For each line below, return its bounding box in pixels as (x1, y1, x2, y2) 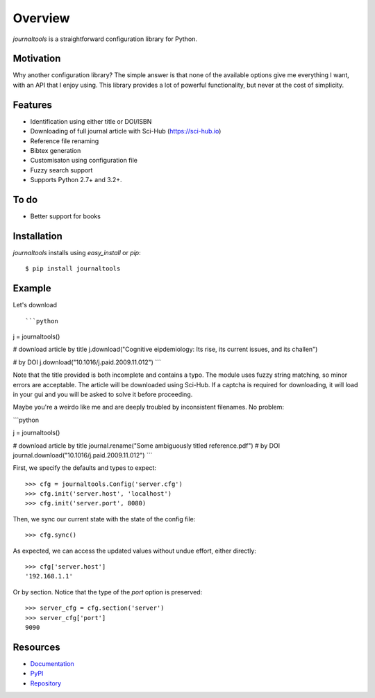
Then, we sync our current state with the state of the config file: (12, 514, 196, 523)
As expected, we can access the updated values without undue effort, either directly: (12, 546, 257, 555)
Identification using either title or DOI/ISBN (30, 117, 152, 125)
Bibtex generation (30, 146, 81, 154)
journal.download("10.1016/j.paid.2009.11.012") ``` (12, 451, 153, 459)
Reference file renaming (30, 136, 99, 145)
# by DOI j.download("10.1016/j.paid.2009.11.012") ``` (12, 358, 161, 366)
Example (12, 282, 51, 295)
